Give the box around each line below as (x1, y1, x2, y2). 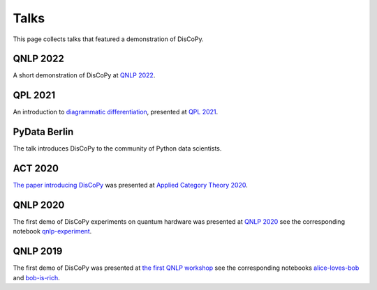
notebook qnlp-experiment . (13, 227, 92, 236)
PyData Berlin (13, 126, 74, 138)
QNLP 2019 (13, 245, 63, 257)
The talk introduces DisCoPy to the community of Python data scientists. (13, 144, 222, 153)
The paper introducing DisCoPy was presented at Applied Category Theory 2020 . (13, 181, 248, 190)
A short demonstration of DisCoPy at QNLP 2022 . (13, 71, 156, 79)
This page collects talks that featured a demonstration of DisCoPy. (13, 35, 204, 43)
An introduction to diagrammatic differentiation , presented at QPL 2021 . (13, 108, 219, 116)
